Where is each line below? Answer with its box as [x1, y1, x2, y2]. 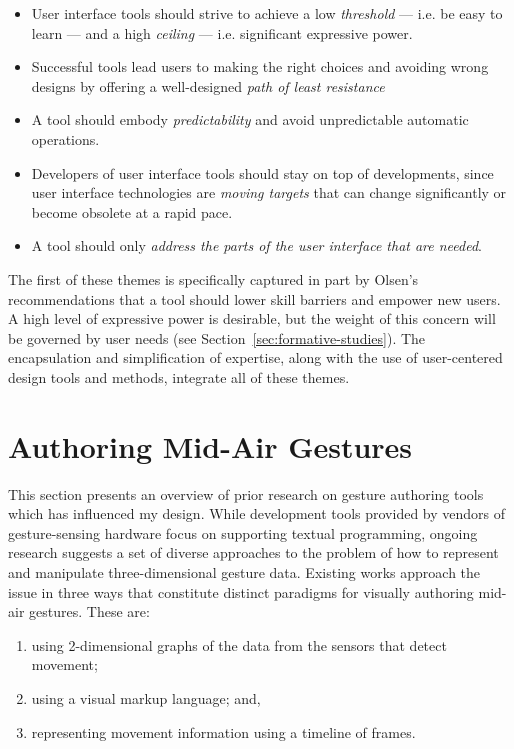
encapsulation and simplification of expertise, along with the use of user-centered [8, 347, 503, 368]
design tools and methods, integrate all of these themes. [8, 366, 350, 387]
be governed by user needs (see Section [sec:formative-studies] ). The [8, 327, 426, 348]
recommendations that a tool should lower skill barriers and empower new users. [8, 288, 501, 309]
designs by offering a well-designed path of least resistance [31, 75, 385, 96]
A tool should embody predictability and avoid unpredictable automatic [31, 109, 469, 130]
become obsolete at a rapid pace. [31, 201, 233, 222]
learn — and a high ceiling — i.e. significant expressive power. [31, 22, 413, 43]
